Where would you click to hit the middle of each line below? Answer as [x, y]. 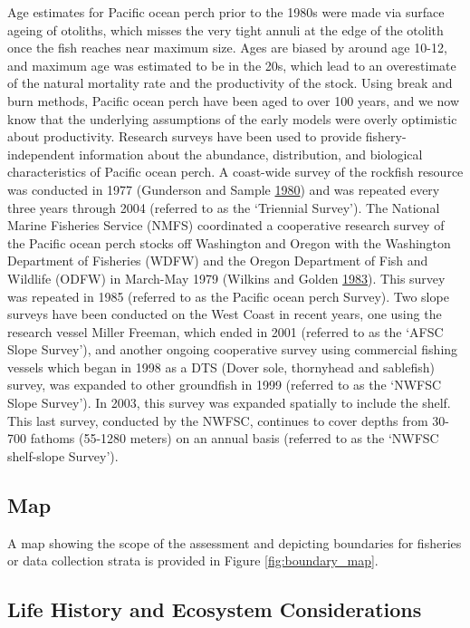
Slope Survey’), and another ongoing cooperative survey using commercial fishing [233, 349]
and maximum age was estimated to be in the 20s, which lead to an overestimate [232, 65]
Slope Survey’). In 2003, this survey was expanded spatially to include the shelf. [229, 403]
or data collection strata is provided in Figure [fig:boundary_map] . [193, 560]
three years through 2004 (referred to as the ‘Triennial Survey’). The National [224, 207]
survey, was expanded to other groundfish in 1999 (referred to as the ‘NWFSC [225, 385]
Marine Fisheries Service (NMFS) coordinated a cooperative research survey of [226, 225]
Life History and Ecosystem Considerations [215, 609]
